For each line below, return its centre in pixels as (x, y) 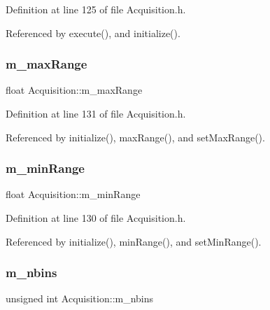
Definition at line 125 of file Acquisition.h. (96, 9)
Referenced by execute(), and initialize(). (93, 33)
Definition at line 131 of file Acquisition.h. (96, 113)
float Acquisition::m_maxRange (74, 90)
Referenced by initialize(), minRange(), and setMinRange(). (134, 241)
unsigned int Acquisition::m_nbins (80, 298)
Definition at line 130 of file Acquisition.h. (96, 218)
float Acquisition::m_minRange (73, 194)
